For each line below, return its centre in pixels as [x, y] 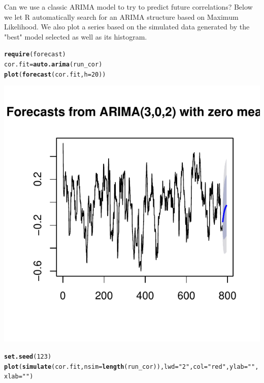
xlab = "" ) [19, 377]
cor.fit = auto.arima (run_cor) [53, 65]
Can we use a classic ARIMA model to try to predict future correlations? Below [128, 7]
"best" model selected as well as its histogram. [76, 36]
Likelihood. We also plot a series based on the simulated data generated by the [127, 27]
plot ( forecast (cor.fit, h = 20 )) [55, 74]
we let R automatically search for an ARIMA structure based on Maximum [121, 16]
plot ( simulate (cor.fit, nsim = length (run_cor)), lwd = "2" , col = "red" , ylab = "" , [131, 367]
